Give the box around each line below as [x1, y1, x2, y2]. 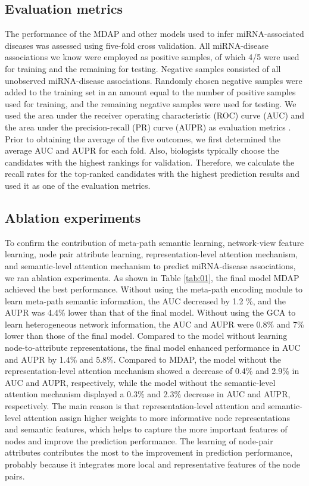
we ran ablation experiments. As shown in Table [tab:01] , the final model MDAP [5, 271, 299, 283]
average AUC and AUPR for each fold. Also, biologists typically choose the [5, 144, 279, 157]
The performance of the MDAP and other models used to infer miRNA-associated [5, 27, 304, 40]
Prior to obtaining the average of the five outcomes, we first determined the [5, 132, 280, 145]
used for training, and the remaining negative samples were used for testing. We [5, 97, 296, 110]
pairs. [5, 469, 25, 482]
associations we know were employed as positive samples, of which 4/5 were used [5, 51, 299, 63]
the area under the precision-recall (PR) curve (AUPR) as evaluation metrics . [5, 120, 291, 133]
